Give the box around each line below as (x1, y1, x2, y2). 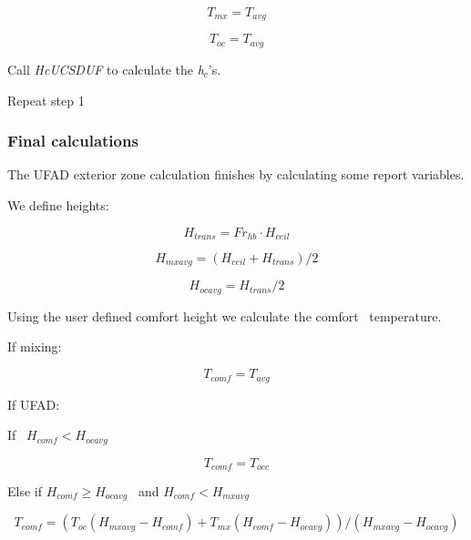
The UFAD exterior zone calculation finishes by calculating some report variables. (7, 165, 465, 184)
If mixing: (7, 337, 62, 356)
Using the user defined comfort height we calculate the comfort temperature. (7, 306, 442, 325)
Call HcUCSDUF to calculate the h (7, 59, 204, 78)
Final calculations (7, 129, 138, 152)
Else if (7, 482, 42, 500)
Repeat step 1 (7, 90, 85, 109)
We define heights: (7, 195, 109, 214)
